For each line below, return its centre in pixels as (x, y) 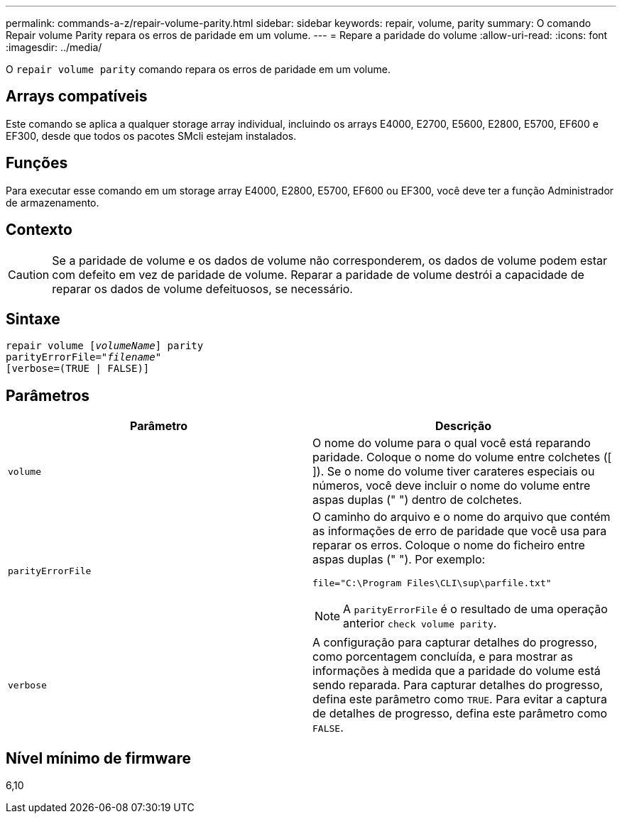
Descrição (463, 426)
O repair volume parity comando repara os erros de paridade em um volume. (198, 69)
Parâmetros (48, 395)
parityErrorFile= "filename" (84, 357)
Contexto (39, 230)
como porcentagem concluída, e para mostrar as (443, 657)
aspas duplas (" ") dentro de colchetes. (418, 500)
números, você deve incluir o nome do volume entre (452, 486)
